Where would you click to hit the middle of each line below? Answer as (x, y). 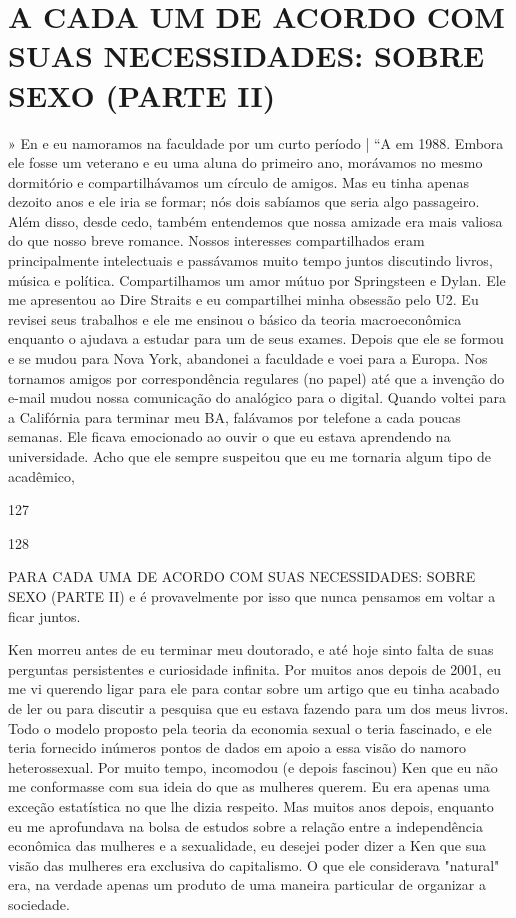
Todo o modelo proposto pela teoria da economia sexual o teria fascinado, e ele (250, 727)
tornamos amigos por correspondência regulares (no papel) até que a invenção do (256, 377)
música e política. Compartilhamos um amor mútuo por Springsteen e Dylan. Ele (257, 279)
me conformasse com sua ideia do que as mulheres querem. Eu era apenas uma (249, 786)
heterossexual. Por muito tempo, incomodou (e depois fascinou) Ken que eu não (253, 766)
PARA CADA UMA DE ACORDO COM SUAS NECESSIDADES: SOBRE (242, 576)
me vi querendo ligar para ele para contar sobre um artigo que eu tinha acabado (254, 688)
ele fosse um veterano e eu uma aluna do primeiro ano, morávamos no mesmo (245, 162)
